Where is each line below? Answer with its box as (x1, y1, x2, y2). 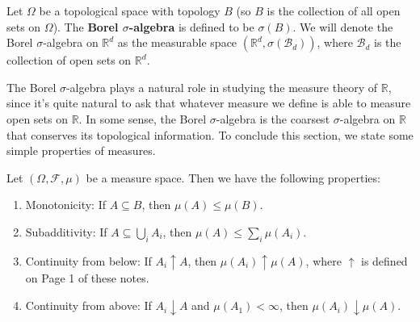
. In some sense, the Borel (78, 110, 207, 127)
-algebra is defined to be (128, 18, 254, 35)
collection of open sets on (6, 52, 132, 69)
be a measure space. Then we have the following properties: (86, 169, 380, 186)
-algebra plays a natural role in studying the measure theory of (65, 78, 378, 95)
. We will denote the (292, 18, 393, 35)
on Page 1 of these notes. (25, 270, 149, 286)
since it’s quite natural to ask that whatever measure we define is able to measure (6, 94, 411, 111)
